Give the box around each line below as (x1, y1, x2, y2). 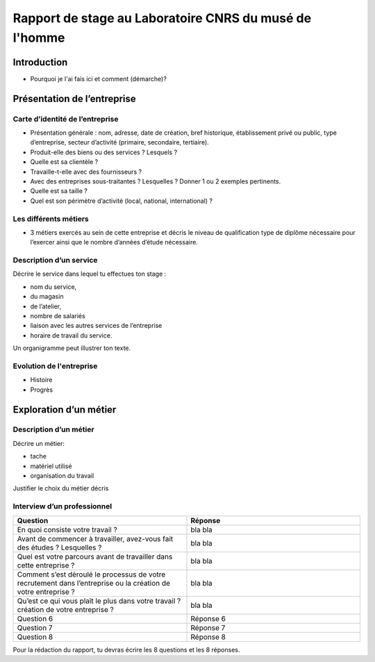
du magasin (30, 292, 64, 301)
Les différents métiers (12, 214, 90, 224)
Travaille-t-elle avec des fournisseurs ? (30, 167, 142, 176)
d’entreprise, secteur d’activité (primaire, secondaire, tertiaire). (30, 138, 210, 147)
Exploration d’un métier (12, 404, 117, 415)
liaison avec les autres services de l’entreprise (30, 322, 162, 330)
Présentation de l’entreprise (12, 92, 137, 104)
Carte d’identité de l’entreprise (12, 114, 119, 124)
